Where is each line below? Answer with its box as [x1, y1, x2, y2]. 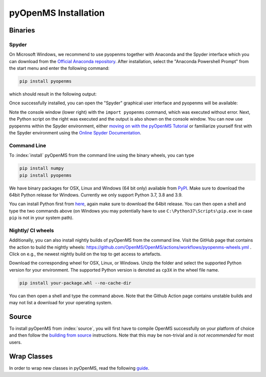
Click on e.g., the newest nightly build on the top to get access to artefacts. [9, 251, 162, 257]
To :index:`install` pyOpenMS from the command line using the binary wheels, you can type [9, 153, 195, 158]
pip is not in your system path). [9, 215, 74, 221]
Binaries [9, 26, 35, 34]
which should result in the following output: [9, 91, 97, 97]
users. [9, 339, 22, 345]
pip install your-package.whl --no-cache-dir [19, 280, 132, 285]
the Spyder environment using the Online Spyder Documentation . [9, 130, 141, 136]
